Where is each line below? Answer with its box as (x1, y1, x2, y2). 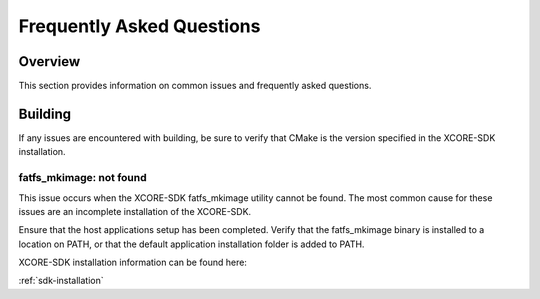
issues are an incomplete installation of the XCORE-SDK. (18, 205, 252, 217)
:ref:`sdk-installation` (18, 275, 104, 287)
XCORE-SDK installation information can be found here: (18, 256, 247, 269)
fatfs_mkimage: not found (18, 171, 147, 185)
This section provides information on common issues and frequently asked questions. (18, 80, 372, 92)
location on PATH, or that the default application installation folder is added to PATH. (18, 238, 365, 250)
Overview (18, 53, 81, 70)
